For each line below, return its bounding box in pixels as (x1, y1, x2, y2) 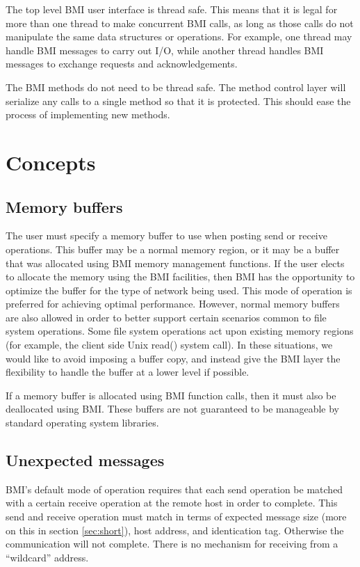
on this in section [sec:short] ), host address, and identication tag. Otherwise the (6, 522, 344, 537)
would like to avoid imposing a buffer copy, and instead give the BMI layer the (6, 351, 341, 365)
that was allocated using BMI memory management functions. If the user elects (6, 255, 345, 270)
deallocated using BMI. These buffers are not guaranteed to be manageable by (6, 401, 340, 416)
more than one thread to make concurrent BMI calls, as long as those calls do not (6, 15, 354, 30)
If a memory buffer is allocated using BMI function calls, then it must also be (6, 388, 336, 402)
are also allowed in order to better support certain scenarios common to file (6, 310, 327, 324)
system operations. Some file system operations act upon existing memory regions (6, 324, 354, 338)
